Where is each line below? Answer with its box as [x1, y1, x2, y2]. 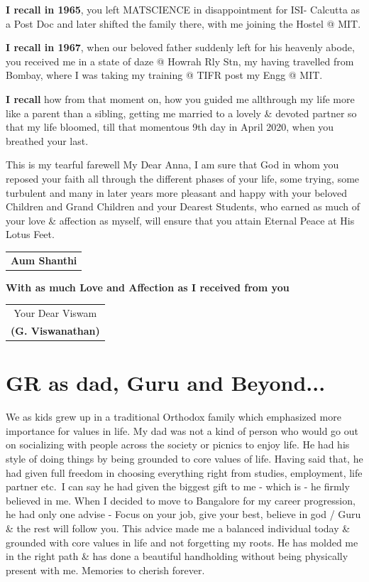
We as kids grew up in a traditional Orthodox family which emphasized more [6, 409, 341, 424]
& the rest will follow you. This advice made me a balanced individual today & [6, 520, 351, 535]
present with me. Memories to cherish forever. [6, 562, 205, 577]
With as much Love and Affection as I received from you [6, 279, 290, 294]
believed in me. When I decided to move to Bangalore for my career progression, [6, 492, 356, 507]
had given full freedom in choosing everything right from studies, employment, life [6, 465, 363, 480]
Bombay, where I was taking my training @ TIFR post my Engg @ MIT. [6, 68, 323, 82]
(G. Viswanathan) [11, 323, 100, 338]
